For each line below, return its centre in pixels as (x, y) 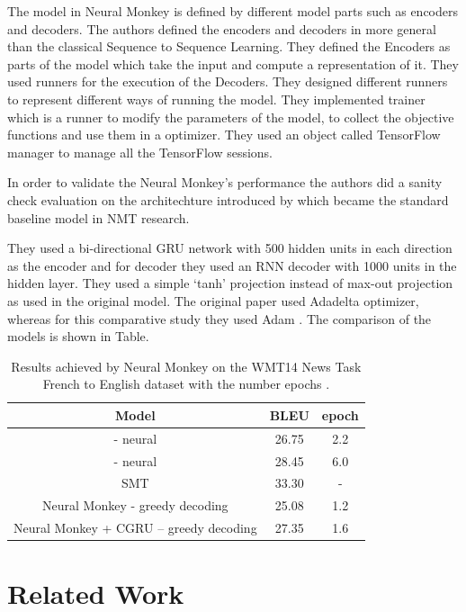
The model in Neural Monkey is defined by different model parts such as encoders (233, 11)
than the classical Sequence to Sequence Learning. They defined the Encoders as (229, 46)
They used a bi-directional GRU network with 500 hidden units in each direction (230, 248)
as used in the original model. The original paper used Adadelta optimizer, (213, 300)
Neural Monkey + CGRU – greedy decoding (135, 528)
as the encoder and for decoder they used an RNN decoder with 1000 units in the (232, 265)
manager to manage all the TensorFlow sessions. (140, 152)
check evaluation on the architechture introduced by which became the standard (228, 199)
